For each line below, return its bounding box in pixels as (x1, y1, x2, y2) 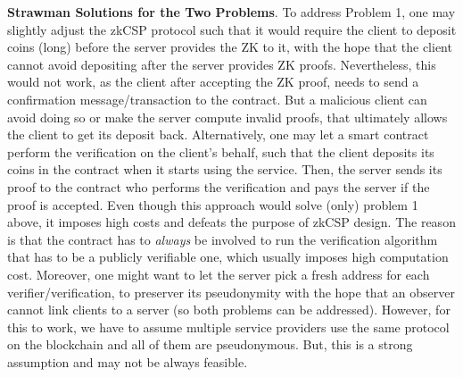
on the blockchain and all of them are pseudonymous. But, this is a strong (7, 335, 413, 354)
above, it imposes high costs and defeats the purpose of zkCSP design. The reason (7, 213, 456, 231)
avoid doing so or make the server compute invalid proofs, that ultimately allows (7, 107, 448, 126)
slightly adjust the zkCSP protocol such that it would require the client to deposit (7, 20, 457, 38)
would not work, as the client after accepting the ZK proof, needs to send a (7, 72, 419, 91)
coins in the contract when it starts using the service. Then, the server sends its (7, 160, 442, 179)
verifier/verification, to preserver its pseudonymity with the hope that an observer (7, 282, 455, 301)
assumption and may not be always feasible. (7, 352, 248, 371)
